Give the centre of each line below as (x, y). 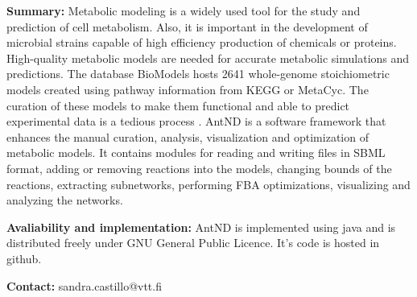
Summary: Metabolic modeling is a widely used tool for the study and (184, 10)
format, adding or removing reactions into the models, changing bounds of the (199, 168)
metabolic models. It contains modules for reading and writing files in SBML (196, 153)
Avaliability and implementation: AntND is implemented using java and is (201, 227)
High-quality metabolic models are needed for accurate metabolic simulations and (208, 58)
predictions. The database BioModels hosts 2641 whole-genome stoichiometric (198, 74)
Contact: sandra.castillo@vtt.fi (84, 285)
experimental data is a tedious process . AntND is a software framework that (196, 121)
